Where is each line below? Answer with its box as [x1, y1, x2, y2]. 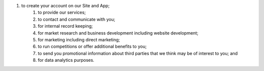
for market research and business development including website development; [38, 30, 198, 36]
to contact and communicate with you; [38, 16, 115, 22]
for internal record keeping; [38, 23, 93, 29]
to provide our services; [38, 10, 86, 16]
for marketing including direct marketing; [38, 36, 120, 42]
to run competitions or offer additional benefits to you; [38, 44, 147, 50]
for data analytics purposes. [38, 57, 95, 63]
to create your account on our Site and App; [21, 3, 110, 8]
